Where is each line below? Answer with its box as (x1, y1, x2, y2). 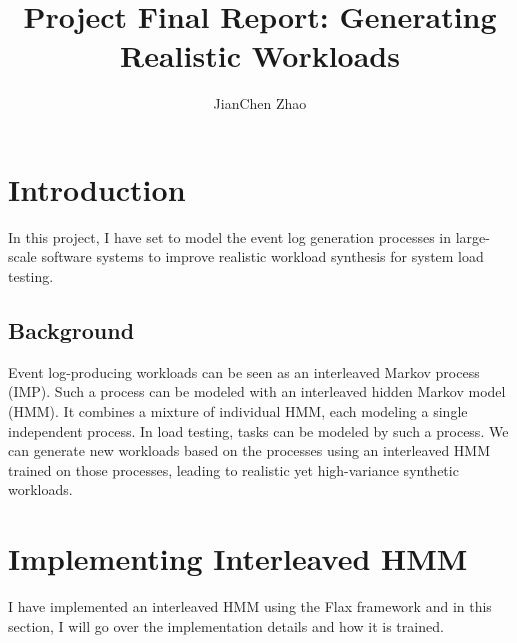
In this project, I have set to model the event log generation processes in (8, 226, 452, 247)
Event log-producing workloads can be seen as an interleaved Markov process (8, 361, 480, 382)
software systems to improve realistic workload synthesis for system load (41, 246, 484, 267)
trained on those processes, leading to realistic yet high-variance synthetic (8, 459, 459, 480)
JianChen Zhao (213, 93, 307, 114)
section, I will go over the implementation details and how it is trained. (8, 615, 444, 636)
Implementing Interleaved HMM (8, 538, 468, 579)
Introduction (8, 168, 186, 209)
